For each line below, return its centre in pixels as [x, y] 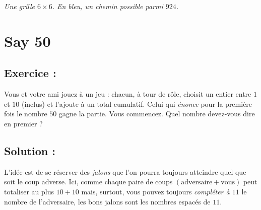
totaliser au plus [29, 191]
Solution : [30, 150]
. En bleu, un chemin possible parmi [108, 6]
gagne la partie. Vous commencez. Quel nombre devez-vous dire [157, 114]
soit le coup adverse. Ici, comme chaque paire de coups [88, 182]
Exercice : [30, 73]
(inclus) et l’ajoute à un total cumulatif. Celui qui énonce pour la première [137, 103]
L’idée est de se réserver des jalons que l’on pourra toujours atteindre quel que [125, 171]
